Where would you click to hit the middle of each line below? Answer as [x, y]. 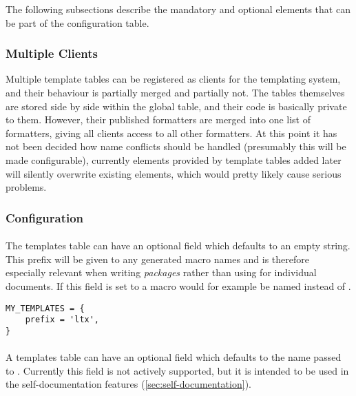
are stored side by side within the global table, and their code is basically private [176, 106]
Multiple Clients [52, 53]
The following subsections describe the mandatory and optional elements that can [178, 9]
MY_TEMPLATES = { [45, 308]
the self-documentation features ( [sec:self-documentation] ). [128, 384]
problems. [26, 187]
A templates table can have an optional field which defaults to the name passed [174, 357]
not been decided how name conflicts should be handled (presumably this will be [176, 146]
